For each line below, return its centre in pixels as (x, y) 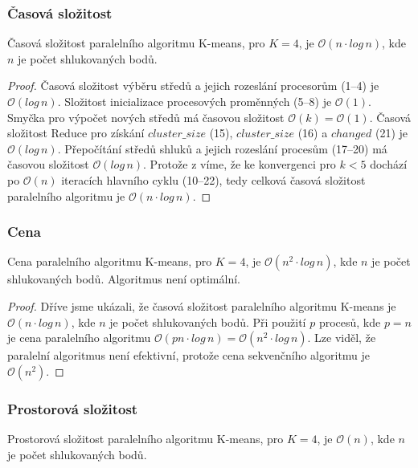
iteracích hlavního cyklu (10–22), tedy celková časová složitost (213, 179)
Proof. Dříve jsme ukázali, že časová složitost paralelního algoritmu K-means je (202, 305)
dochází (389, 164)
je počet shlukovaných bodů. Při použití (208, 321)
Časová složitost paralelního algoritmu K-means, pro (136, 43)
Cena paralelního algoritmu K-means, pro (110, 261)
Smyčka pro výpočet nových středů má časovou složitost (146, 117)
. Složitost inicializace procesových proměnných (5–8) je (195, 101)
